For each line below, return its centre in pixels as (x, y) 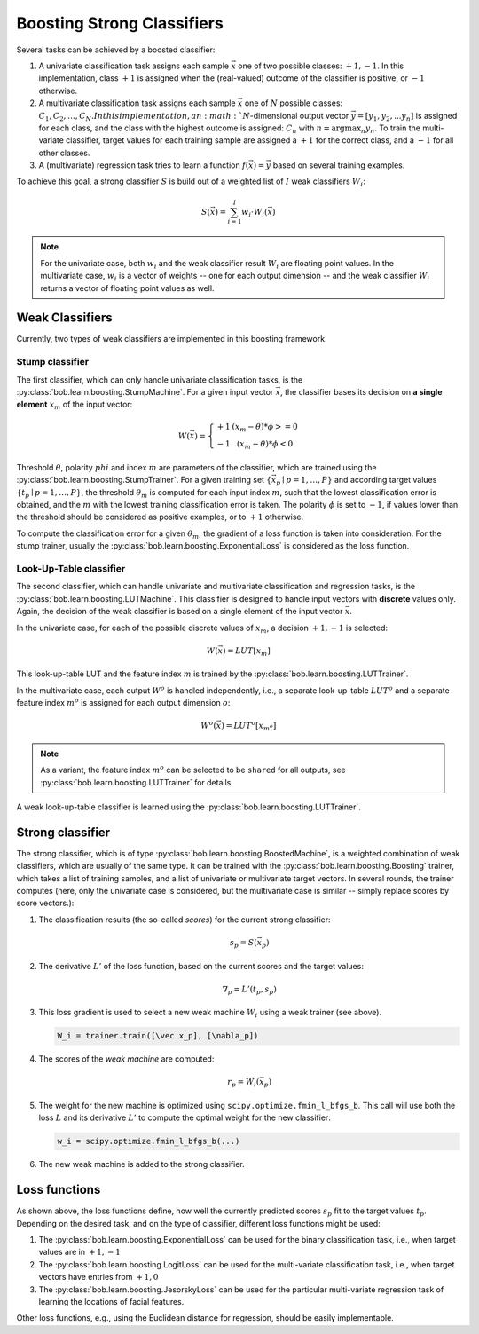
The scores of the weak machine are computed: (126, 1059)
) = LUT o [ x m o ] (248, 726)
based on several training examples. (339, 165)
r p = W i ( (243, 1083)
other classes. (64, 153)
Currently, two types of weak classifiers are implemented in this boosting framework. (172, 339)
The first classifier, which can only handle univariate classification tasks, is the (160, 379)
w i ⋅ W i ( (254, 213)
